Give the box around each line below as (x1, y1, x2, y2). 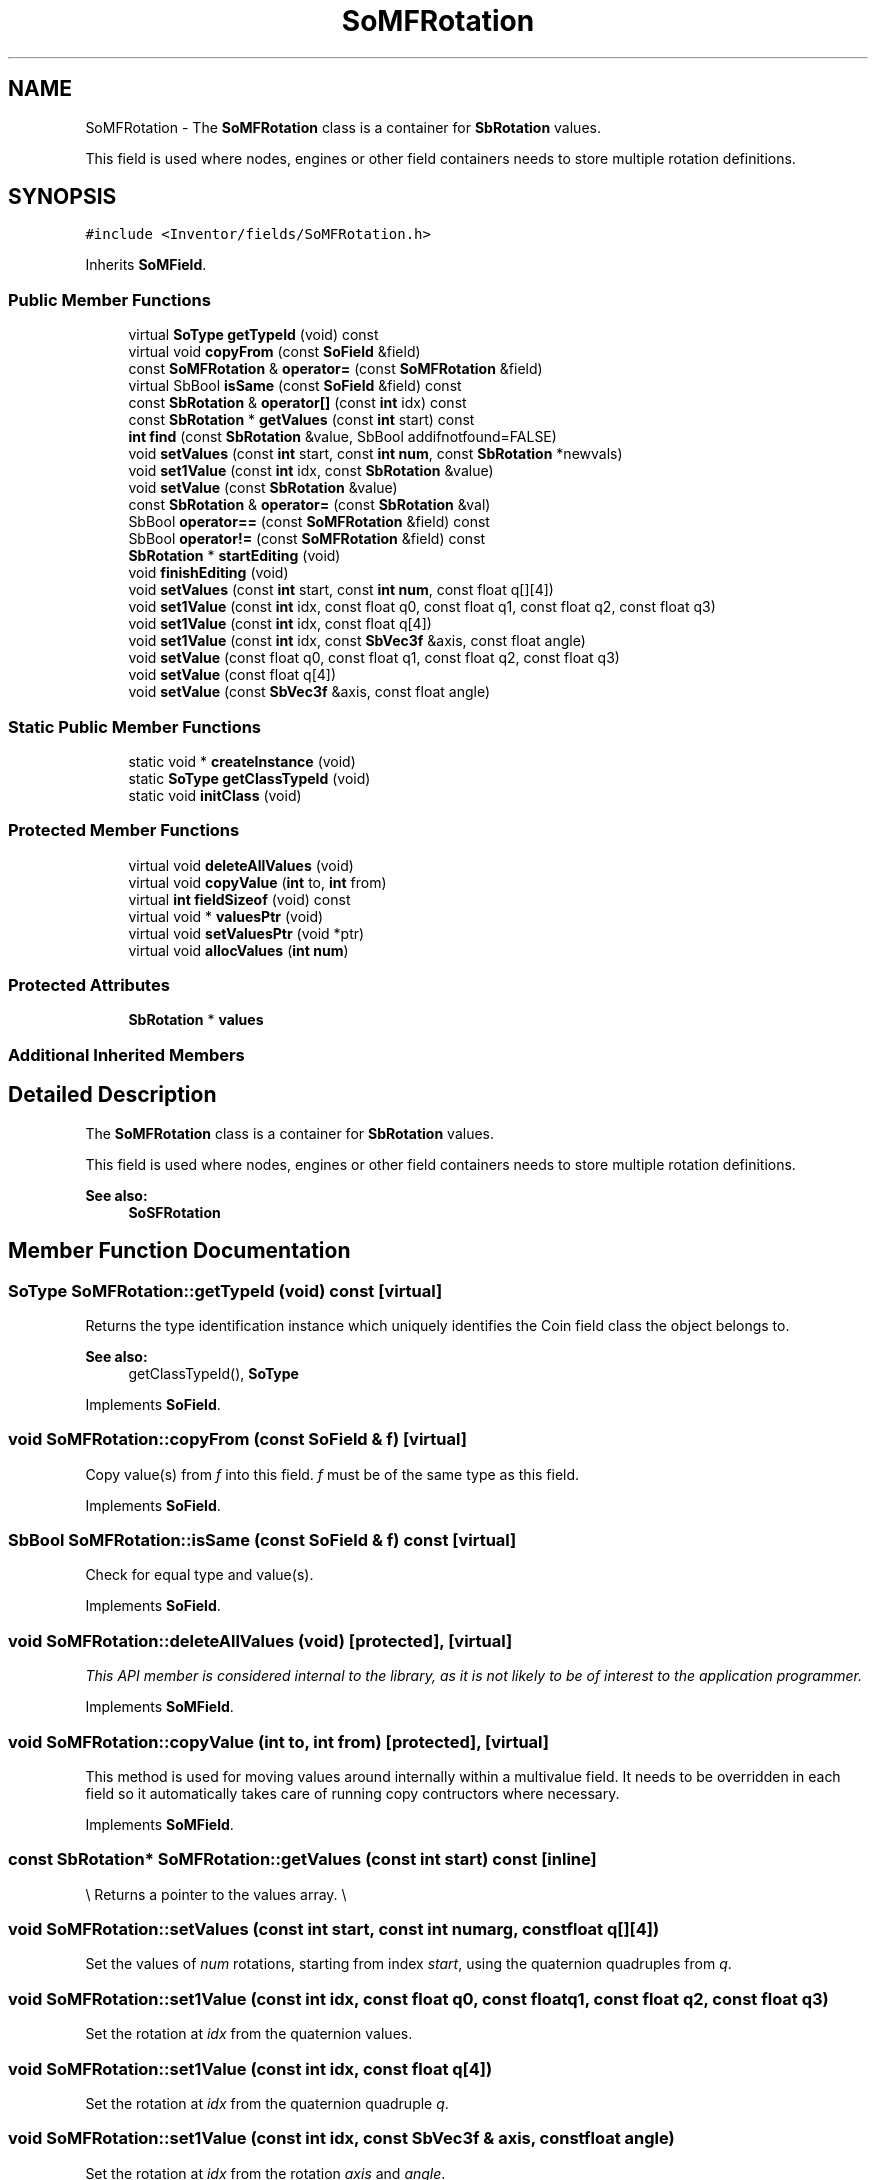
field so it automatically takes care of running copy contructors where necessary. (85, 1784, 620, 1802)
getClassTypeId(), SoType (128, 1364, 299, 1382)
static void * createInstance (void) (128, 752, 356, 770)
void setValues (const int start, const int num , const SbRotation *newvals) (128, 445, 623, 463)
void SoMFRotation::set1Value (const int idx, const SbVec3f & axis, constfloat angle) (8, 2128, 675, 2149)
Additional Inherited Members (8, 1044, 245, 1065)
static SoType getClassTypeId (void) (128, 769, 371, 787)
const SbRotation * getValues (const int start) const (128, 411, 475, 429)
